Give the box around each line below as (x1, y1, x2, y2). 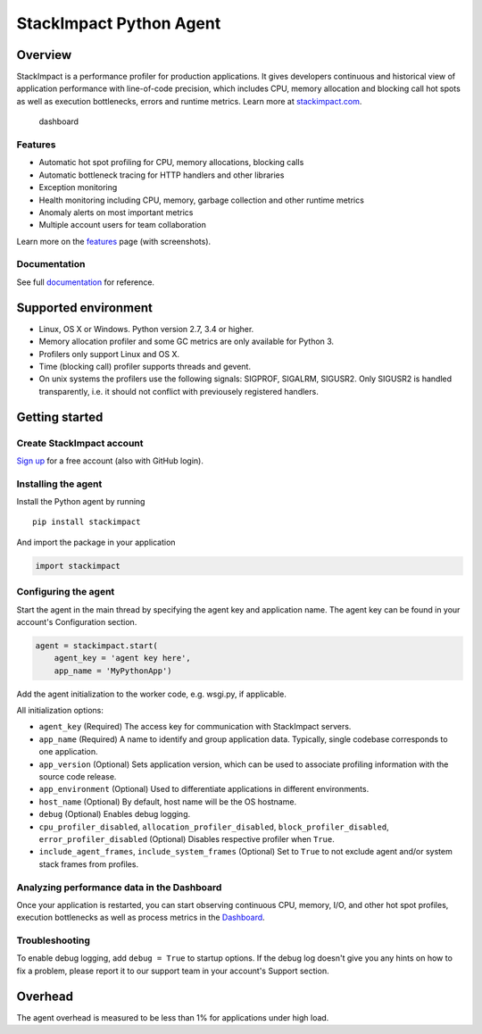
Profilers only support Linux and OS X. (38, 348, 180, 359)
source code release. (38, 771, 117, 781)
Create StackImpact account (16, 437, 144, 449)
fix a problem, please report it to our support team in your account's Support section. (16, 965, 329, 976)
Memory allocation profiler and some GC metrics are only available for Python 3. (38, 336, 335, 347)
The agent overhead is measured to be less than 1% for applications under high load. (16, 1012, 329, 1022)
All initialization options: (16, 705, 104, 716)
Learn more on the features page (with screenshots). (16, 236, 212, 246)
